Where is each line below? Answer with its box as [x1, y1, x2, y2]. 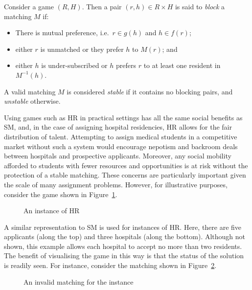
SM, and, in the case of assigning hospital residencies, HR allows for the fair [4, 122, 232, 132]
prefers [115, 60, 136, 70]
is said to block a [175, 1, 225, 11]
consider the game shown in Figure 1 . [4, 189, 117, 199]
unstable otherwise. [4, 96, 61, 106]
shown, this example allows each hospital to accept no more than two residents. [4, 241, 242, 251]
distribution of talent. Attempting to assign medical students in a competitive [4, 131, 237, 141]
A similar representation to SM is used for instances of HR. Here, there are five [4, 222, 242, 232]
